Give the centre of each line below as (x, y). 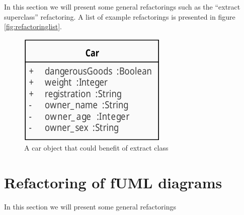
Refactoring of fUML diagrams (113, 183)
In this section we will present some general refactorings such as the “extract (122, 7)
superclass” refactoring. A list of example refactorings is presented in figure (120, 16)
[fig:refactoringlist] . (33, 26)
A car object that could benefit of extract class (96, 148)
